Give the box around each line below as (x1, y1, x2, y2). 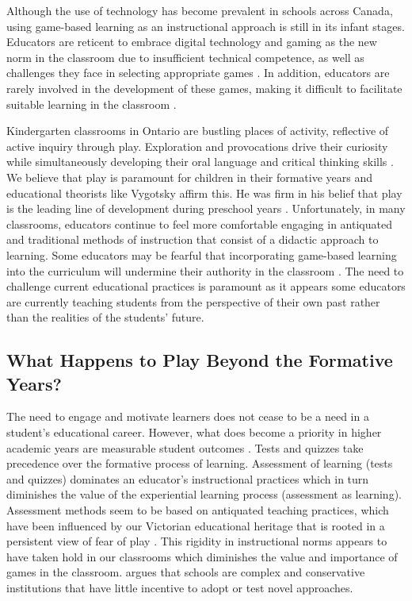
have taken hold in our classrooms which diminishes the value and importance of (6, 548, 398, 564)
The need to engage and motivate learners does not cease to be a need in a (6, 408, 369, 425)
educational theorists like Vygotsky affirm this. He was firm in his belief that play (6, 184, 402, 201)
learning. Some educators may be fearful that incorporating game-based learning (6, 246, 397, 263)
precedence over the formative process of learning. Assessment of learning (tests (6, 455, 393, 472)
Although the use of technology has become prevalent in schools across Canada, (6, 2, 393, 18)
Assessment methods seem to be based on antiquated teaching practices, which (6, 502, 389, 518)
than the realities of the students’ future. (6, 309, 204, 326)
